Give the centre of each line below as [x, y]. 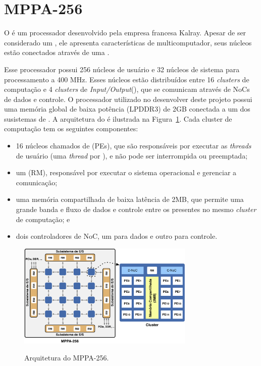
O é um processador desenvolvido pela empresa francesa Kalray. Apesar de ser [125, 33]
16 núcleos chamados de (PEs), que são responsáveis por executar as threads [134, 146]
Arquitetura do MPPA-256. [67, 357]
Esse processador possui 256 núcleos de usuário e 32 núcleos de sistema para [122, 69]
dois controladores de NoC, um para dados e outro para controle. [117, 236]
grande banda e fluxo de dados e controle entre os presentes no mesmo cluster [136, 209]
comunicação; [37, 182]
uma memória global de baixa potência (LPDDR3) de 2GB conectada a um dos [127, 109]
